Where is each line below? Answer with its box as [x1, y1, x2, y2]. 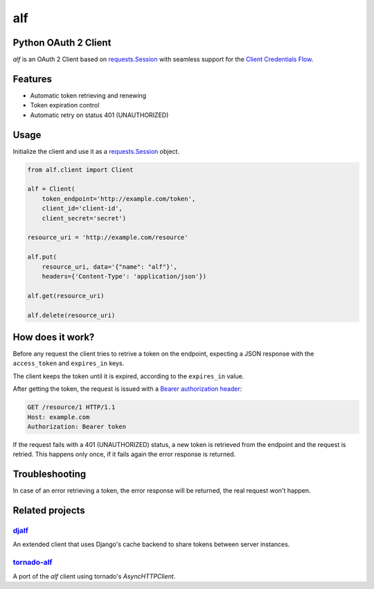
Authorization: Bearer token [27, 423, 127, 430]
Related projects [12, 504, 86, 516]
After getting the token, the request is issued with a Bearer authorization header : [12, 385, 242, 393]
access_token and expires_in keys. [12, 359, 125, 367]
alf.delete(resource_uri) [27, 311, 116, 319]
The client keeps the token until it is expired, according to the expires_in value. [12, 371, 244, 380]
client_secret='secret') [42, 214, 127, 222]
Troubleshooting [12, 468, 87, 480]
